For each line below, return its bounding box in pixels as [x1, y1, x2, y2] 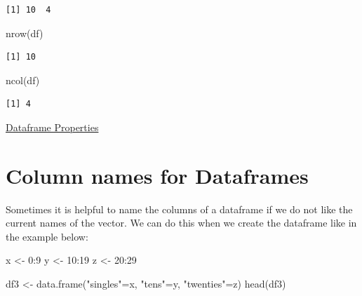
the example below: [6, 229, 88, 243]
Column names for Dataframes [6, 161, 309, 189]
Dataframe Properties [6, 119, 99, 134]
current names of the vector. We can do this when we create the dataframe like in [6, 215, 357, 230]
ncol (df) [6, 72, 40, 87]
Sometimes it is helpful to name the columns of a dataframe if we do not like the [6, 201, 353, 216]
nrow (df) [6, 25, 43, 40]
